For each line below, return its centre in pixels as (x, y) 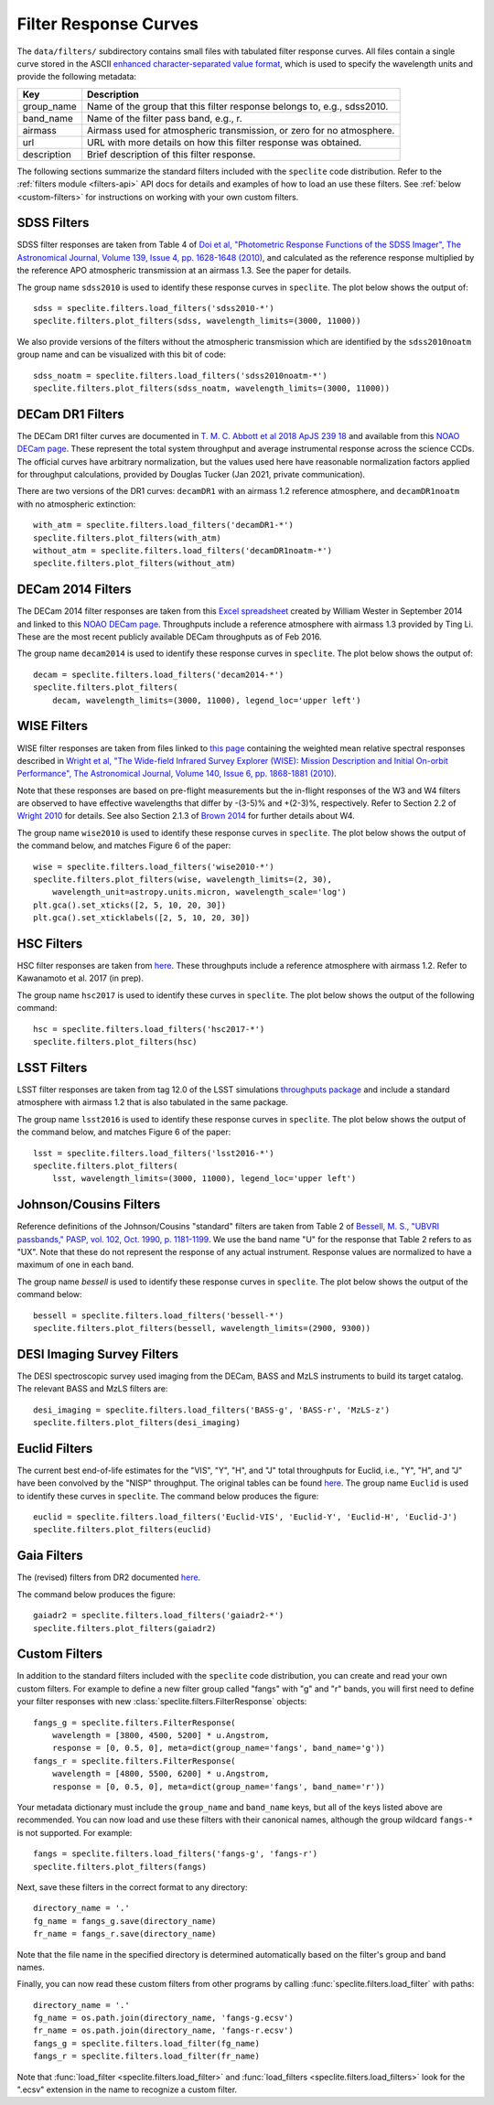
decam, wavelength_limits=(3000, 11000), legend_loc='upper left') (206, 700)
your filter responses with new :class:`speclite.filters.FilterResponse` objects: (162, 1702)
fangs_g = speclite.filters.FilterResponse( (135, 1723)
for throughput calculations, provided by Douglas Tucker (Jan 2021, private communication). (191, 474)
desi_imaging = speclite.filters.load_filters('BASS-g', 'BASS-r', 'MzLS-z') (212, 1410)
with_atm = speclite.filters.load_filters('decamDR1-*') (164, 525)
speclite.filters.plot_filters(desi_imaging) (137, 1423)
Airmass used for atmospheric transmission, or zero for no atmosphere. (241, 130)
